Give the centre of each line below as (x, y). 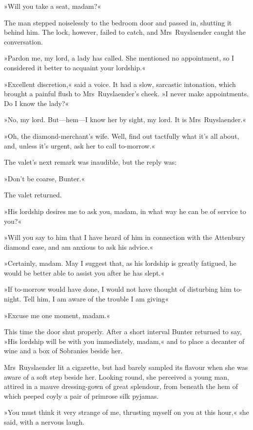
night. (13, 299)
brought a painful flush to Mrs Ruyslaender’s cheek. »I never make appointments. (126, 94)
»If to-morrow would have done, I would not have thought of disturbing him (118, 289)
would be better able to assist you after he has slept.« (84, 272)
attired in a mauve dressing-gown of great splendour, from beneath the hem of (121, 386)
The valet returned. (33, 195)
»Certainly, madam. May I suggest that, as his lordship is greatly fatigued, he (120, 263)
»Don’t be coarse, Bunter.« (45, 178)
